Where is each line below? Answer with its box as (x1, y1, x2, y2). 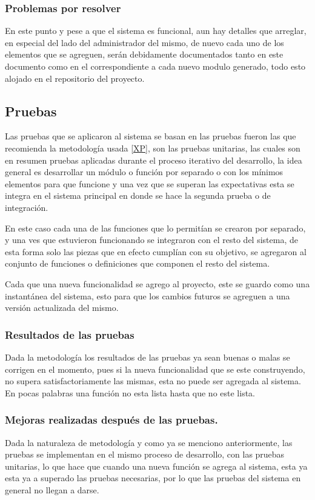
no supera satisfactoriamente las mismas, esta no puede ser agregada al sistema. (5, 375, 301, 387)
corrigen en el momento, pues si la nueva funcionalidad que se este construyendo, (5, 362, 305, 375)
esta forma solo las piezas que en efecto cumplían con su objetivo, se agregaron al (5, 245, 307, 258)
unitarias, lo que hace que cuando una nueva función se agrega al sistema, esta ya (5, 459, 308, 472)
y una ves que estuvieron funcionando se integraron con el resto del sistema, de (5, 233, 298, 246)
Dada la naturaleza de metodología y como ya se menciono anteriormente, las (5, 436, 293, 448)
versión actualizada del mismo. (5, 301, 119, 314)
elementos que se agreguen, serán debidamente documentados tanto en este (5, 48, 283, 61)
